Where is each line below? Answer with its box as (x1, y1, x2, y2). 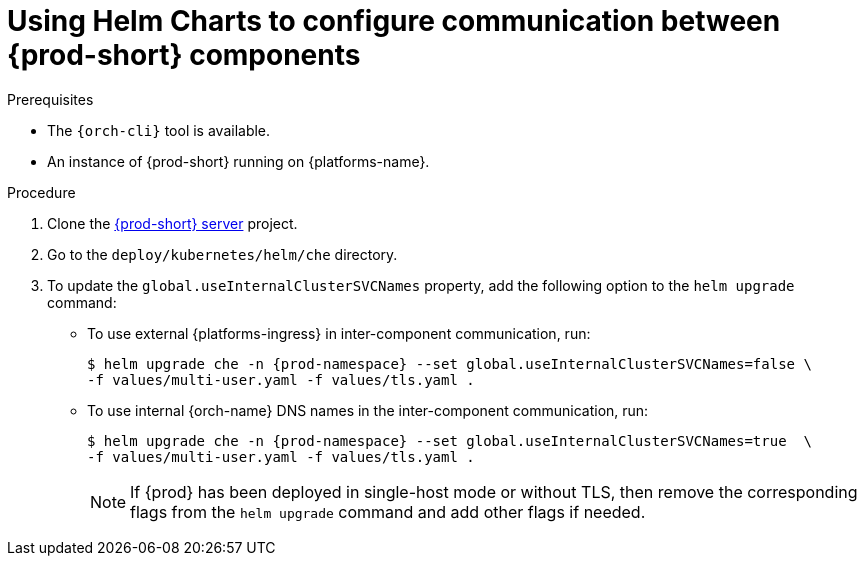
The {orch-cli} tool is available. (47, 121, 271, 139)
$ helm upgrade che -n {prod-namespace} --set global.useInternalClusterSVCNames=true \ (87, 432, 812, 449)
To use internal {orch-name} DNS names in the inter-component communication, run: (87, 401, 649, 419)
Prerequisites (7, 90, 94, 108)
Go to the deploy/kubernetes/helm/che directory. (47, 245, 398, 263)
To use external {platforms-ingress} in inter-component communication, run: (87, 324, 591, 342)
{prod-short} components (7, 38, 361, 72)
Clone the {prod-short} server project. (47, 214, 298, 232)
